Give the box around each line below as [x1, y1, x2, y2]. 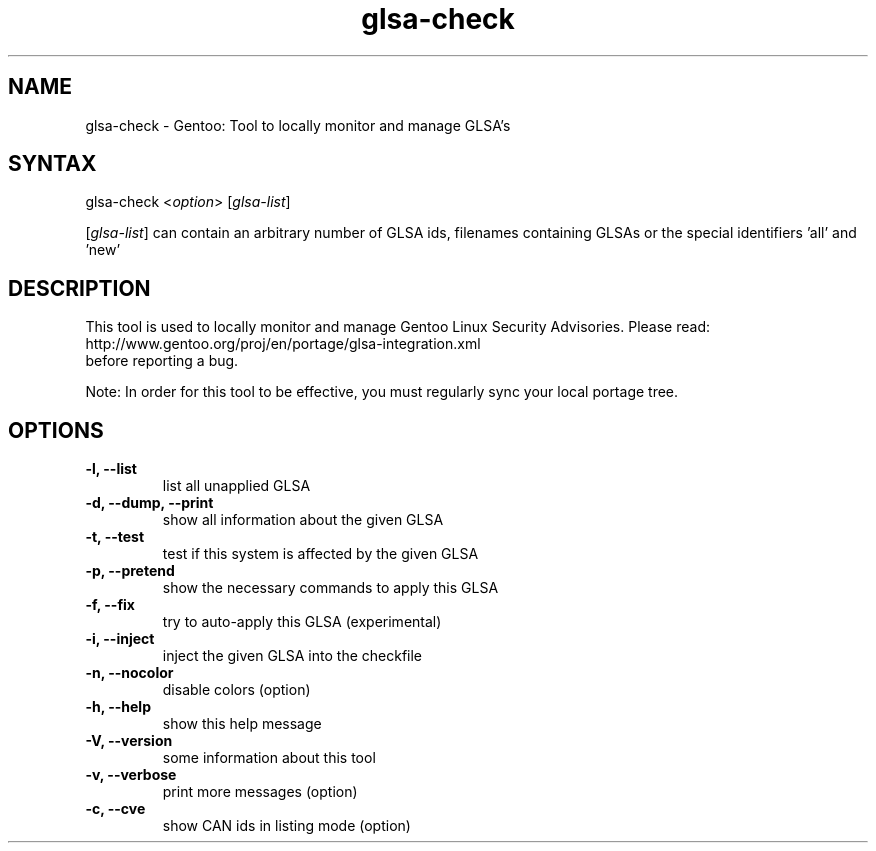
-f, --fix [85, 596, 135, 614]
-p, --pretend [85, 562, 175, 580]
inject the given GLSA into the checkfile [162, 647, 423, 665]
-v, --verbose [85, 766, 177, 784]
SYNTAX [8, 151, 97, 177]
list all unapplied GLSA [162, 477, 311, 495]
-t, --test [85, 528, 145, 546]
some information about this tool [162, 749, 376, 767]
